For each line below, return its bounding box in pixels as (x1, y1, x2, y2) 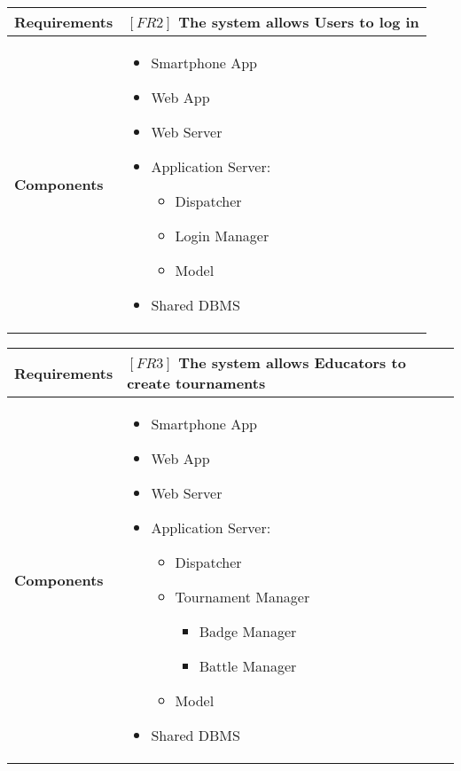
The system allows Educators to (178, 352, 406, 373)
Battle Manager (199, 656, 297, 676)
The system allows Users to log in (178, 12, 419, 32)
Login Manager (175, 225, 270, 246)
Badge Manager (199, 621, 297, 641)
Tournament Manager (175, 586, 310, 607)
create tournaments (127, 373, 266, 393)
